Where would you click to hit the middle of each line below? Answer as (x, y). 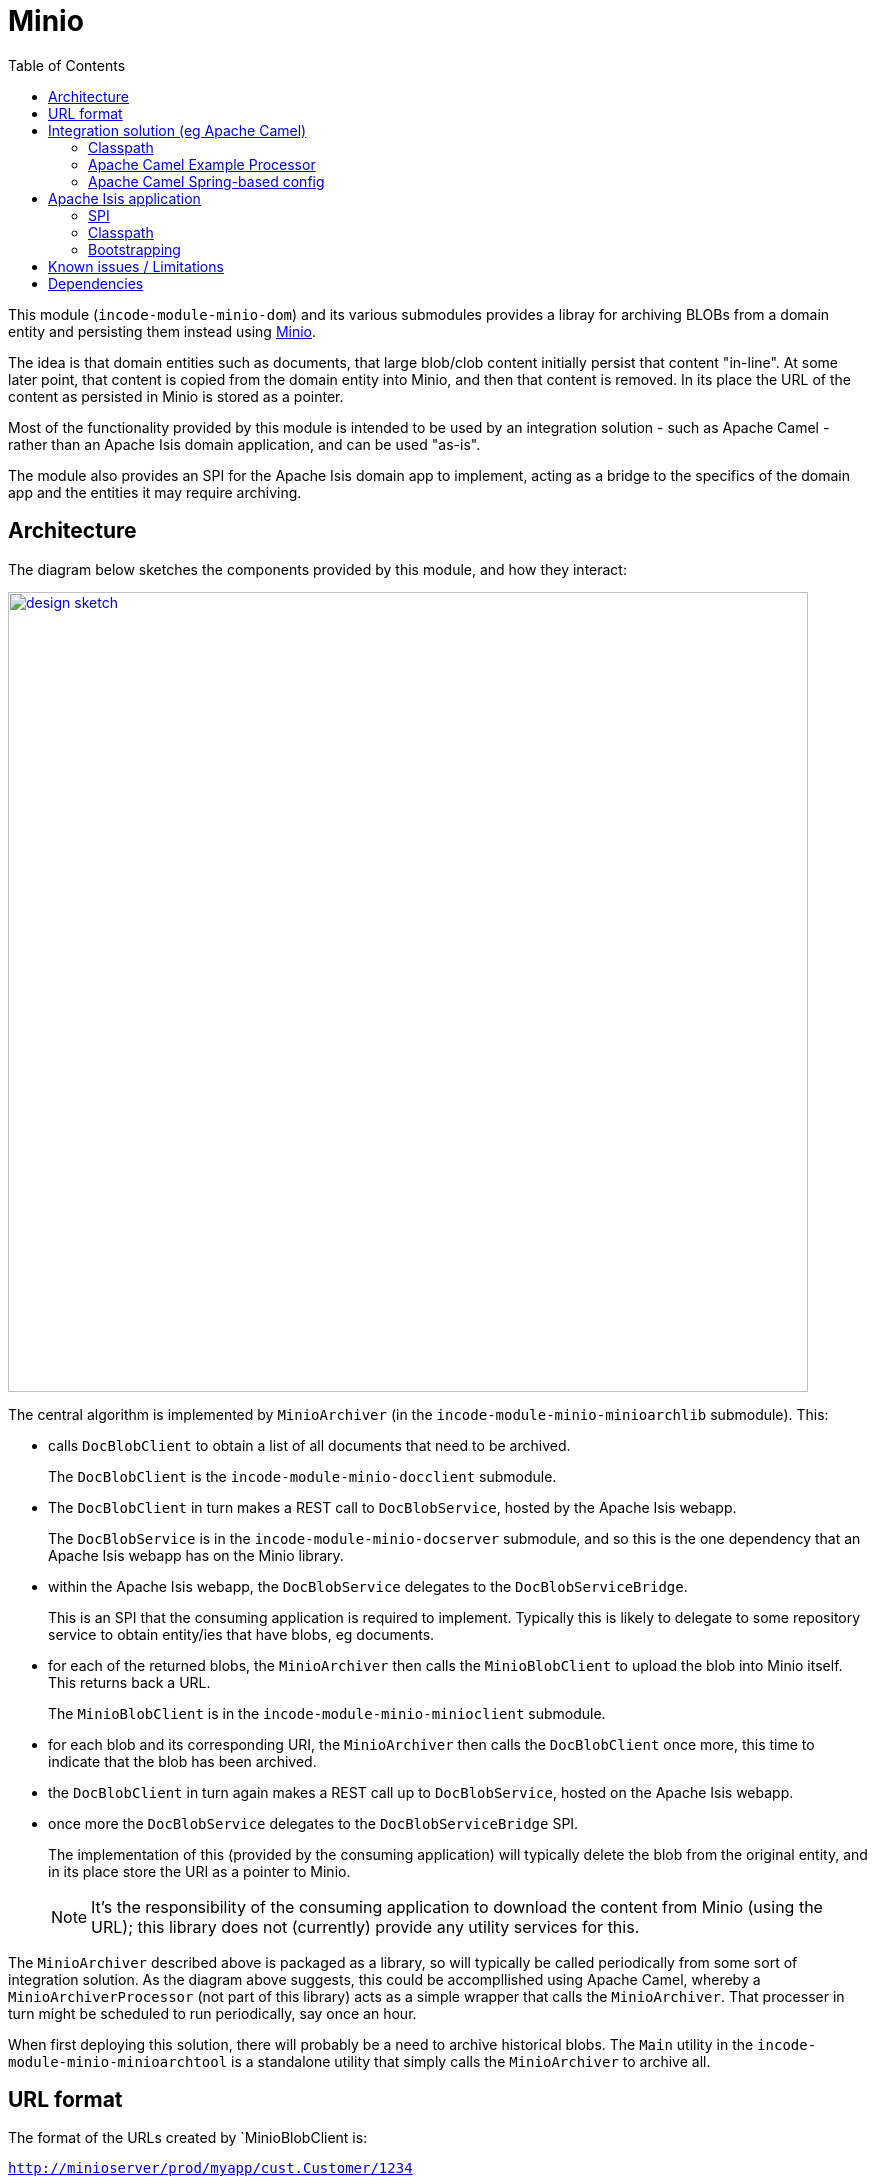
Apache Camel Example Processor (202, 164)
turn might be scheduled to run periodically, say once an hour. (212, 2013)
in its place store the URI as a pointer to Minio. (199, 1871)
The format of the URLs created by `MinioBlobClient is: (188, 2138)
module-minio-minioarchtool (118, 2061)
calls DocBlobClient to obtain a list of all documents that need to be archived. (309, 1445)
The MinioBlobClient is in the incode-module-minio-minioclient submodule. (327, 1713)
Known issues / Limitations (136, 266)
